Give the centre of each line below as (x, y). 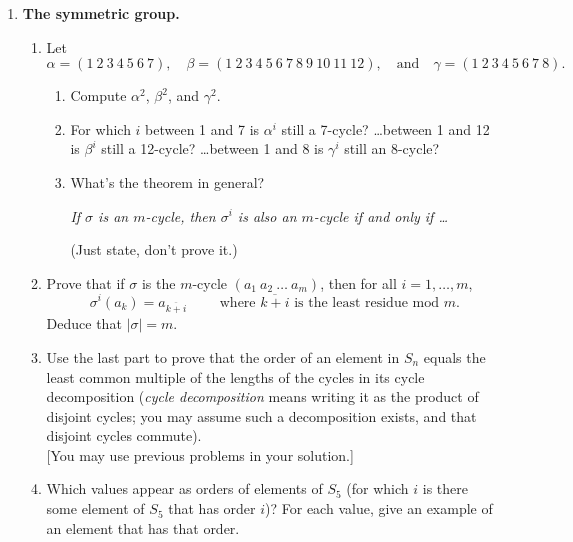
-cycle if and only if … (380, 215)
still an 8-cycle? (392, 148)
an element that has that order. (143, 527)
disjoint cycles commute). (124, 435)
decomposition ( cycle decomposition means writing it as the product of (262, 396)
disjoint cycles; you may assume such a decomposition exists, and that (261, 415)
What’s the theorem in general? (167, 181)
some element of (95, 508)
